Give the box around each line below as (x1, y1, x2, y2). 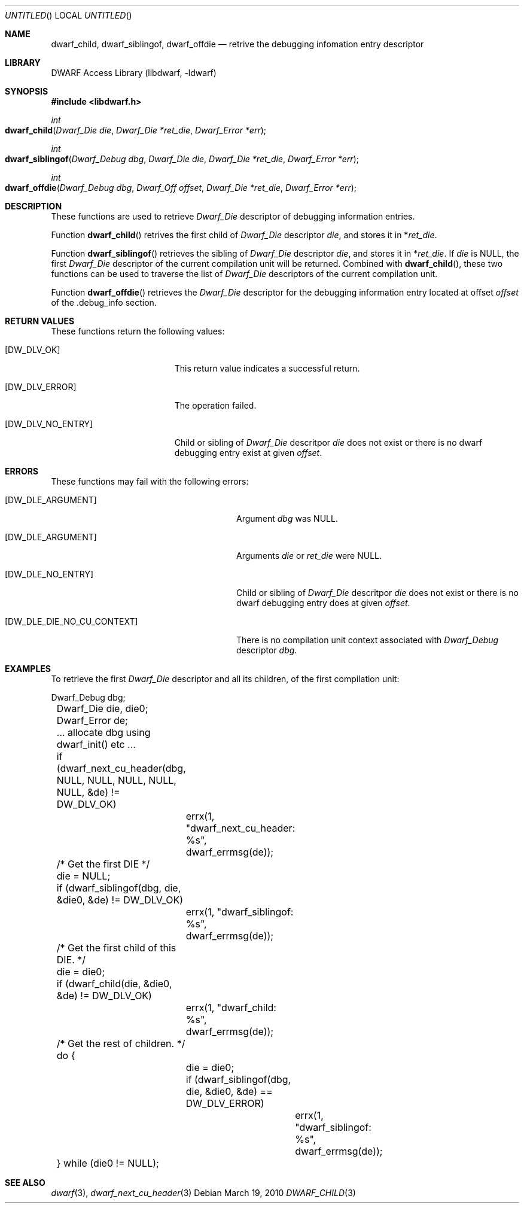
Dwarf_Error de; (56, 714, 128, 726)
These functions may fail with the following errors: (51, 476, 249, 486)
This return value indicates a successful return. (174, 363, 360, 373)
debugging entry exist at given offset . (174, 448, 322, 458)
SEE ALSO (5, 1177, 45, 1188)
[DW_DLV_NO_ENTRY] (5, 419, 93, 429)
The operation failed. (174, 400, 257, 410)
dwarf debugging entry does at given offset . (236, 598, 410, 608)
